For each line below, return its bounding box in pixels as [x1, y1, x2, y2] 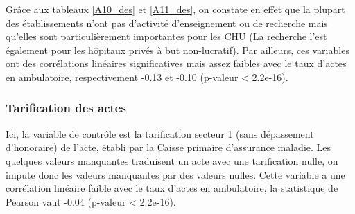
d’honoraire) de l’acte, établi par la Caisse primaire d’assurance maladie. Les [6, 140, 331, 154]
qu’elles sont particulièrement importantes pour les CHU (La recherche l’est [6, 29, 327, 44]
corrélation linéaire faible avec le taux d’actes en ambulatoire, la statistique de [6, 181, 338, 195]
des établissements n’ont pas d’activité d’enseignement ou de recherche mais [6, 15, 328, 30]
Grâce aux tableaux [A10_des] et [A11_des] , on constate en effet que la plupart [6, 2, 345, 16]
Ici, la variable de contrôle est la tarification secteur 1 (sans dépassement [6, 126, 314, 141]
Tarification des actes [6, 99, 126, 116]
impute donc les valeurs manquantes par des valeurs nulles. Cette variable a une [6, 167, 345, 181]
